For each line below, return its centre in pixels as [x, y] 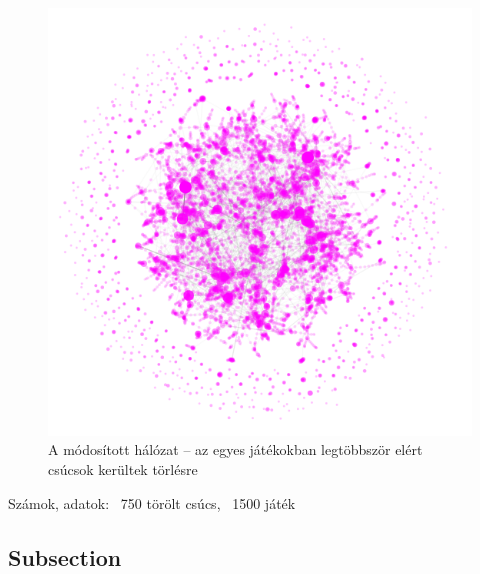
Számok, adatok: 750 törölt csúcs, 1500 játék [152, 502]
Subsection [65, 556]
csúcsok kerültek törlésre [123, 469]
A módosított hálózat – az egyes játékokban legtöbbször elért [235, 449]
